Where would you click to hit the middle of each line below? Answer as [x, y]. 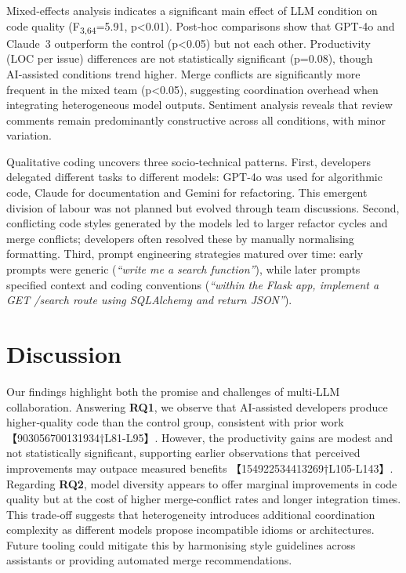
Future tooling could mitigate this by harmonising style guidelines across [181, 544]
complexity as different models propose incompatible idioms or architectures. [190, 529]
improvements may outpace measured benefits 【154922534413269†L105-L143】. [200, 468]
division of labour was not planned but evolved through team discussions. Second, [203, 207]
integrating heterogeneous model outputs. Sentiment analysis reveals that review [199, 105]
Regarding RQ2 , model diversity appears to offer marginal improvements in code [202, 483]
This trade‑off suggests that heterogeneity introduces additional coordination [191, 514]
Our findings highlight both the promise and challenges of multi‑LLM [173, 391]
